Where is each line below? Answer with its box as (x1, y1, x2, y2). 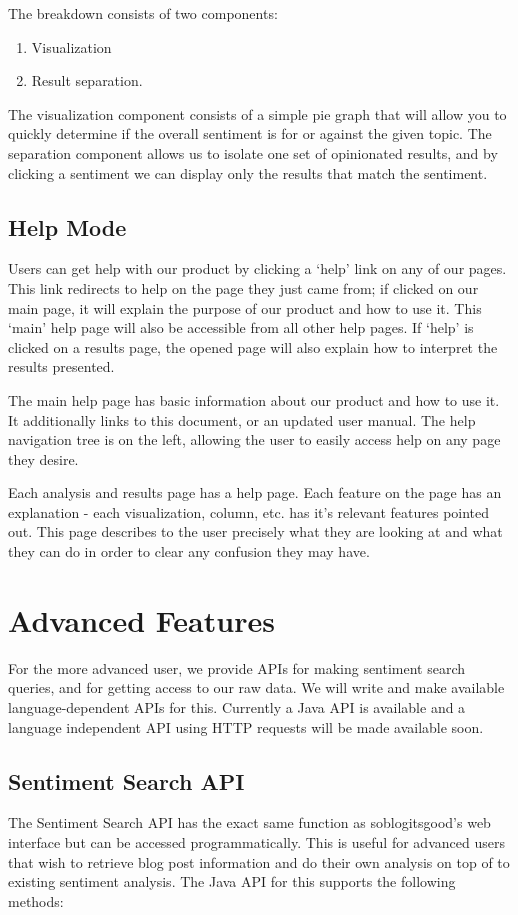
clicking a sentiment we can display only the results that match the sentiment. (8, 162, 488, 183)
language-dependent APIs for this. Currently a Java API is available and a (8, 696, 466, 717)
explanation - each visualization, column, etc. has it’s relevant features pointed (8, 501, 490, 522)
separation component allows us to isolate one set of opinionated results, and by (8, 142, 498, 163)
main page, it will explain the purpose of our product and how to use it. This (8, 297, 482, 318)
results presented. (8, 356, 115, 377)
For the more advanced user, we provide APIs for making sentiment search (8, 657, 466, 678)
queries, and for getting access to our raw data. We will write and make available (8, 677, 505, 698)
